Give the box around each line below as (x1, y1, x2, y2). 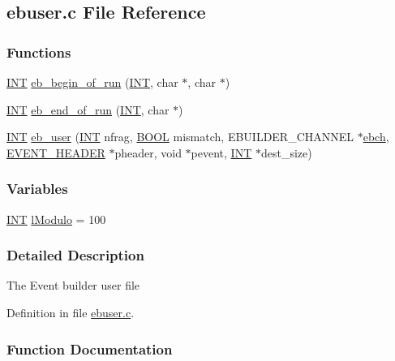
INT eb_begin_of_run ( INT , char (6, 74, 178, 90)
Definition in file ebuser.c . (6, 304, 135, 320)
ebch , (363, 128, 389, 145)
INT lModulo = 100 (6, 210, 106, 227)
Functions (6, 41, 71, 62)
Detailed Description (6, 245, 144, 265)
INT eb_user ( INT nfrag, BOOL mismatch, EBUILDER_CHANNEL (6, 128, 354, 145)
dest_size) (260, 144, 312, 161)
